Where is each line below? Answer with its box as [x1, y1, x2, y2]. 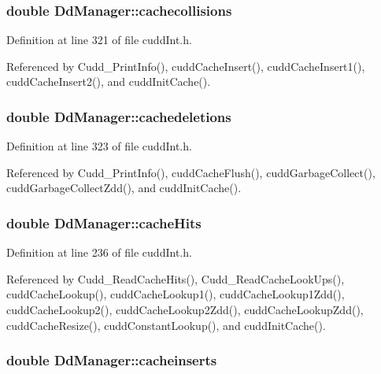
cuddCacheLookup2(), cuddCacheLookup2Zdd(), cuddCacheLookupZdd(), [6, 302, 364, 317]
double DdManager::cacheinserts [6, 350, 217, 370]
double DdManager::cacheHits [6, 213, 202, 232]
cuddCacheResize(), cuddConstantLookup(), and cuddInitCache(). [6, 317, 326, 333]
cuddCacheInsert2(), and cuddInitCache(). [6, 73, 211, 90]
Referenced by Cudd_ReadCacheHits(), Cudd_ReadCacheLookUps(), [6, 270, 345, 287]
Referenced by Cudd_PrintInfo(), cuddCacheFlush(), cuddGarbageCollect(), [6, 164, 375, 180]
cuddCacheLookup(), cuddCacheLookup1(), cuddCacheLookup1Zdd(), [6, 286, 345, 302]
